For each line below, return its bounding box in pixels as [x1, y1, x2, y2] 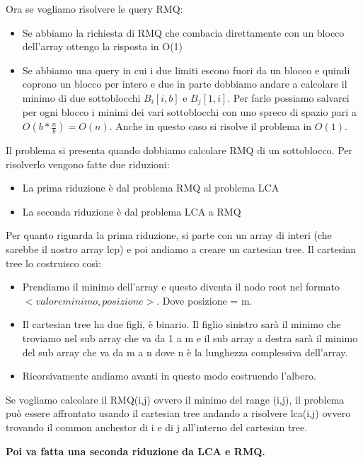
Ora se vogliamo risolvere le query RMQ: [6, 1, 183, 16]
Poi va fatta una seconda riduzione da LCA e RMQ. [6, 443, 265, 458]
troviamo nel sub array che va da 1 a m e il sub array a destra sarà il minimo [22, 330, 358, 345]
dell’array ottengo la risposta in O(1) [22, 39, 183, 54]
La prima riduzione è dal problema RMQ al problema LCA [22, 180, 280, 195]
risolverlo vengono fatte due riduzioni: [6, 156, 170, 171]
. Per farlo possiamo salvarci [227, 90, 350, 105]
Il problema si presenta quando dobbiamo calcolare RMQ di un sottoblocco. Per [6, 143, 353, 158]
